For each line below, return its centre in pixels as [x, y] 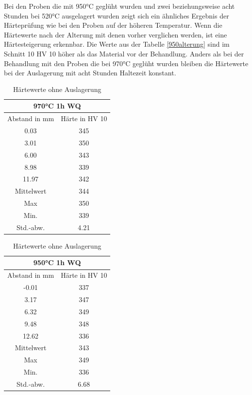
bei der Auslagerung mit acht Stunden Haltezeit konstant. [90, 73]
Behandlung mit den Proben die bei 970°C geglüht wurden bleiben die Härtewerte [126, 63]
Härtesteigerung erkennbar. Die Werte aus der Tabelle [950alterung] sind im [117, 44]
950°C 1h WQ [57, 262]
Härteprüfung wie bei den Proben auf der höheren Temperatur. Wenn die [113, 25]
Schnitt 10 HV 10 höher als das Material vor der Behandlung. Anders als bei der [124, 53]
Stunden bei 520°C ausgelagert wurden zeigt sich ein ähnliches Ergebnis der [117, 15]
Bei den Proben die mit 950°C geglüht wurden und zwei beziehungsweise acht [119, 6]
